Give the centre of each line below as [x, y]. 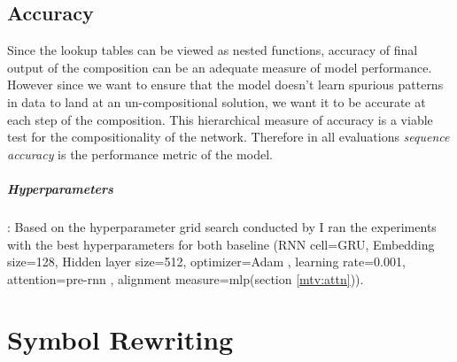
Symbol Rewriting [120, 339]
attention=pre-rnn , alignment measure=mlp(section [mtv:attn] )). [186, 278]
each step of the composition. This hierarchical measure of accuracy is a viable [220, 119]
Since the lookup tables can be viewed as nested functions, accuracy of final [213, 50]
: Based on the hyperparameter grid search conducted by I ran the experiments [222, 226]
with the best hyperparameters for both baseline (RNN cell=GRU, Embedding [221, 244]
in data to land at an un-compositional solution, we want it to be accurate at [217, 101]
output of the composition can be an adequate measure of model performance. [220, 67]
